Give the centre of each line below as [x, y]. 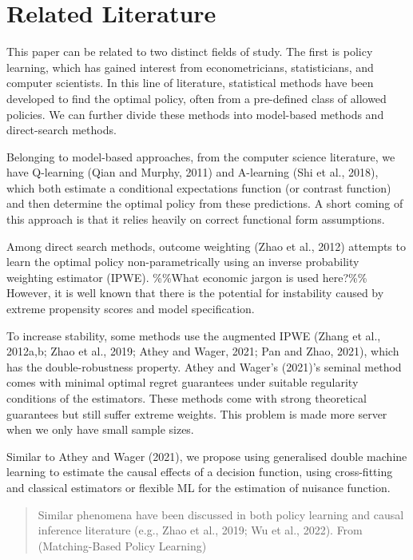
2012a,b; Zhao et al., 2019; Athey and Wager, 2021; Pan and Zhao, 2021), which [203, 351]
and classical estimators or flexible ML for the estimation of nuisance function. [199, 487]
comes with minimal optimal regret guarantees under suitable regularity [183, 382]
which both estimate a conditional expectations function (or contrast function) [199, 187]
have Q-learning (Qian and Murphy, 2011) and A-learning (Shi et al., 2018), [193, 172]
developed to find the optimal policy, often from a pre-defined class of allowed [197, 98]
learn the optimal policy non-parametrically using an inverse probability [183, 262]
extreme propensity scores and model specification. [131, 309]
